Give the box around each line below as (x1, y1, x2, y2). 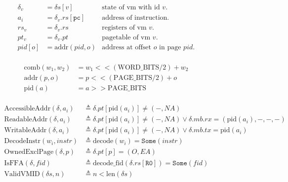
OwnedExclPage (4, 148, 54, 156)
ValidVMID (4, 170, 40, 178)
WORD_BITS (118, 64, 160, 71)
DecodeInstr (4, 138, 41, 145)
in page (159, 44, 181, 51)
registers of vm (102, 24, 147, 32)
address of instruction (102, 14, 167, 22)
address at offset (102, 44, 151, 51)
